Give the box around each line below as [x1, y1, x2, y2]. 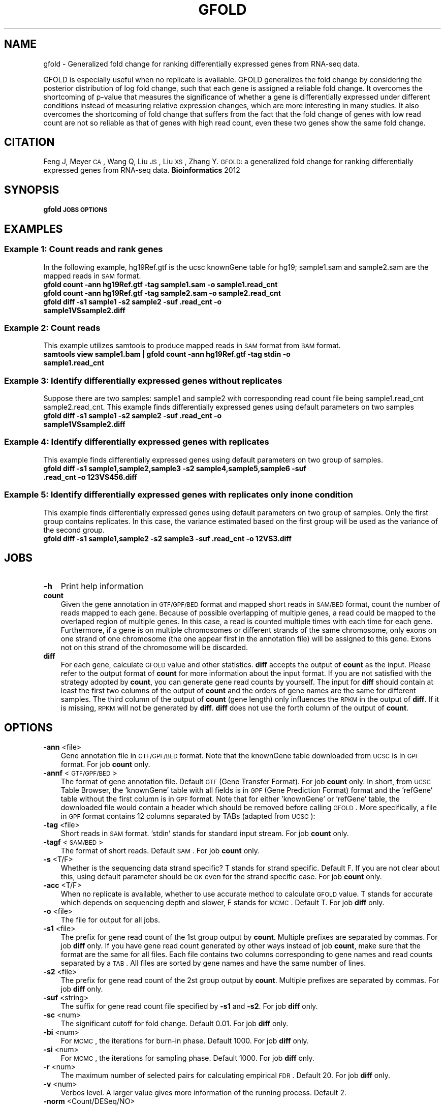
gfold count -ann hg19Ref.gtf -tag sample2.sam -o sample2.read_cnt [43, 288, 281, 297]
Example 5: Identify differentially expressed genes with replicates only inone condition [4, 489, 353, 500]
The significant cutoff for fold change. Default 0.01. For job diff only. [60, 1019, 289, 1028]
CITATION [4, 136, 55, 149]
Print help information [60, 581, 144, 592]
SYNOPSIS [4, 183, 59, 196]
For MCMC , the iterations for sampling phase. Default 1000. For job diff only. [60, 1054, 314, 1063]
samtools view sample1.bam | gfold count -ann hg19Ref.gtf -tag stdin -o [43, 350, 291, 359]
